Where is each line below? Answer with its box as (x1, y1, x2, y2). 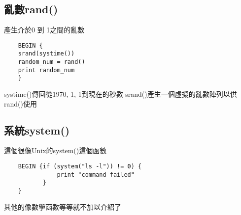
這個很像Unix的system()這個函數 (4, 145, 107, 156)
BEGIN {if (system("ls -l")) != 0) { (18, 163, 142, 170)
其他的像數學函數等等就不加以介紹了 (4, 201, 121, 212)
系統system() (4, 122, 70, 137)
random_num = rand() (18, 58, 85, 66)
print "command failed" (57, 171, 135, 178)
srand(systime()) (18, 50, 75, 57)
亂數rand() (4, 1, 58, 17)
